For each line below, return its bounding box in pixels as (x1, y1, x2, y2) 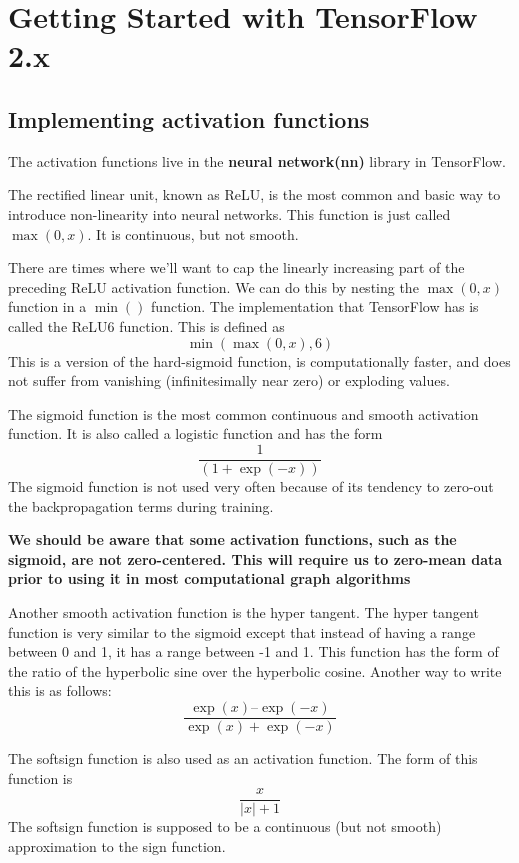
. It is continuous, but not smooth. (87, 223, 299, 244)
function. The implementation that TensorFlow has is (151, 296, 479, 317)
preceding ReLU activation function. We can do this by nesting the (8, 276, 419, 297)
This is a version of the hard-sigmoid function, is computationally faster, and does (8, 350, 511, 371)
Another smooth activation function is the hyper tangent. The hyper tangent (8, 601, 479, 622)
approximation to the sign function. (8, 835, 226, 856)
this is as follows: (8, 680, 112, 701)
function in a (8, 296, 87, 317)
